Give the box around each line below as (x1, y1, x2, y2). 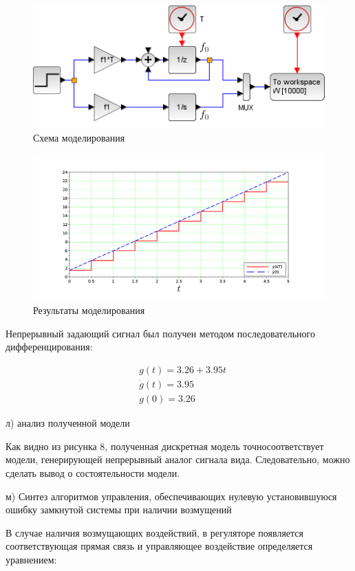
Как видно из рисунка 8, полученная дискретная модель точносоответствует (6, 438, 324, 453)
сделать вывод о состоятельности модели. (6, 465, 180, 480)
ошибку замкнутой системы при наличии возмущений (6, 502, 232, 517)
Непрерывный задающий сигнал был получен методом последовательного (6, 326, 315, 340)
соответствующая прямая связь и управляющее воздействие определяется (6, 539, 313, 553)
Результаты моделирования (33, 303, 145, 317)
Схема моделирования (33, 130, 125, 144)
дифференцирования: (6, 339, 93, 354)
